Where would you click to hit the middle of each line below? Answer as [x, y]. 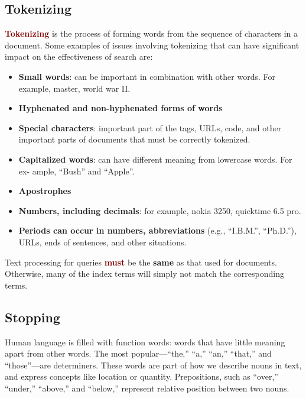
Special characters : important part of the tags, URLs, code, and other [150, 127]
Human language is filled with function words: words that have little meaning [145, 342]
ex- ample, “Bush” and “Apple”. [76, 171]
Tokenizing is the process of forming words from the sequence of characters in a [152, 33]
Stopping [32, 317]
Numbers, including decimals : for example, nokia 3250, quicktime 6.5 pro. [160, 210]
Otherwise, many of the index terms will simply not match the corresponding [144, 274]
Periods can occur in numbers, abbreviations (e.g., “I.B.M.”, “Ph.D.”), [157, 230]
